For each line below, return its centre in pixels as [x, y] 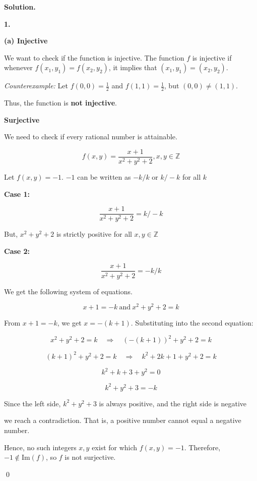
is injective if [212, 57]
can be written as [104, 177]
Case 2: [17, 251]
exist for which [115, 447]
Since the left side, [33, 403]
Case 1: [17, 194]
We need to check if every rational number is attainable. [91, 137]
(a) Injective [26, 41]
